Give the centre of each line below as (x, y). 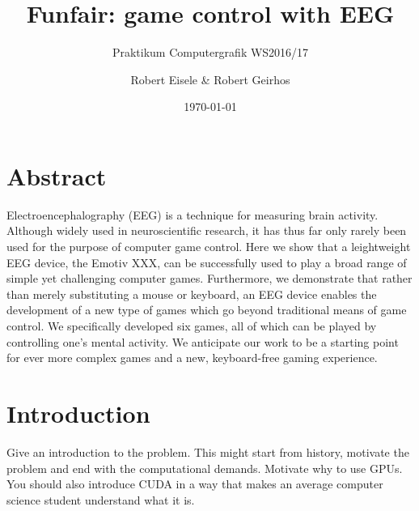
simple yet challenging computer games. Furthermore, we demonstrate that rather (209, 278)
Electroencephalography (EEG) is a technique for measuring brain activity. (193, 214)
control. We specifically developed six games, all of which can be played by (192, 326)
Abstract (57, 175)
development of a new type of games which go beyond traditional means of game (207, 310)
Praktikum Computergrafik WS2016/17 (210, 52)
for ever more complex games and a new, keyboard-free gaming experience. (192, 358)
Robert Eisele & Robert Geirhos (210, 79)
